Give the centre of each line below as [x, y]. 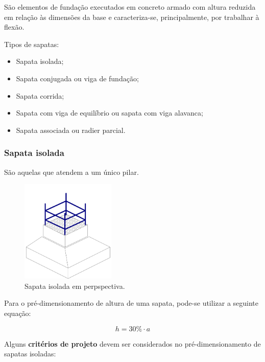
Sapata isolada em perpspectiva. [75, 286]
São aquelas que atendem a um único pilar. [71, 172]
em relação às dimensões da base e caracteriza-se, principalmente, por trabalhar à [132, 17]
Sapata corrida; [40, 95]
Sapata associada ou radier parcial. [71, 130]
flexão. [14, 27]
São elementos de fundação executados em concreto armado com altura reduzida [130, 7]
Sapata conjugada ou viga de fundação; [77, 78]
